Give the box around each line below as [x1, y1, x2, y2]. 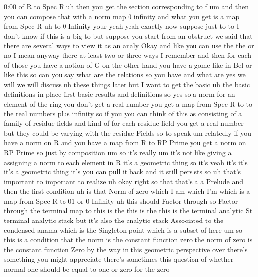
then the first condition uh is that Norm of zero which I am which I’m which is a [4, 186, 250, 196]
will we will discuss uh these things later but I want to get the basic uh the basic [4, 79, 250, 89]
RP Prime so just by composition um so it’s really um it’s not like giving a [4, 147, 232, 157]
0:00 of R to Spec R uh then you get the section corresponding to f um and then [4, 1, 249, 11]
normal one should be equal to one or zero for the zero [4, 264, 170, 274]
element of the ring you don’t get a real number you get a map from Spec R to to [4, 98, 253, 109]
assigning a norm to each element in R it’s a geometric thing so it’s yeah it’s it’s [4, 157, 248, 167]
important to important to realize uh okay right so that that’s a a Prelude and [4, 176, 244, 186]
